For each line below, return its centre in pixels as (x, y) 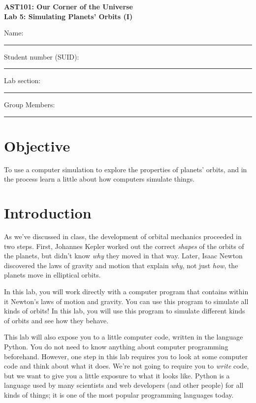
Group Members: (30, 104)
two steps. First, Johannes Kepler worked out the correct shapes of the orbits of (124, 246)
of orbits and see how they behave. (56, 320)
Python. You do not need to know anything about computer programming (116, 346)
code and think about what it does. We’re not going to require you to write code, (127, 366)
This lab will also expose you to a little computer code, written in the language (124, 337)
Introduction (48, 213)
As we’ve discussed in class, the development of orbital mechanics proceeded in (123, 236)
